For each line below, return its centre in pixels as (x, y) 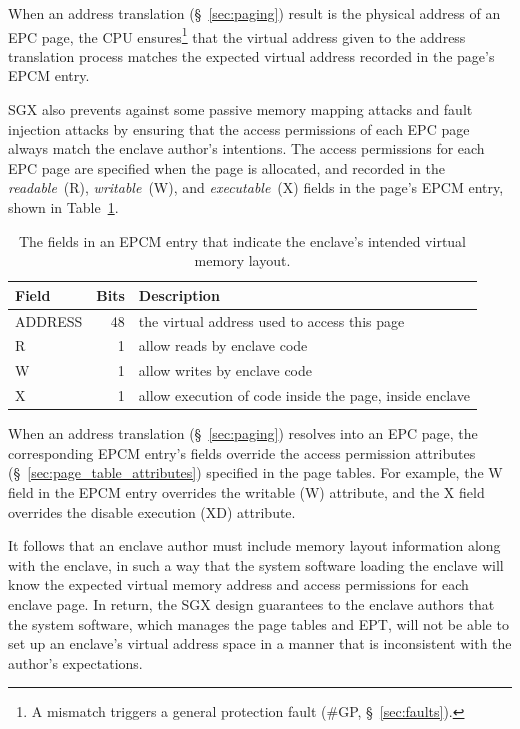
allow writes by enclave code (225, 370)
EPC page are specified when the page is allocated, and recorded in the (226, 167)
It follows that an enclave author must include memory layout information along (254, 545)
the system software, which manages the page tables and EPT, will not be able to (258, 623)
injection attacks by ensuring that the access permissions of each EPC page (239, 128)
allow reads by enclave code (223, 345)
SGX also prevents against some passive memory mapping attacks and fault (240, 109)
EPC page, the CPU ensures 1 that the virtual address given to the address (237, 35)
